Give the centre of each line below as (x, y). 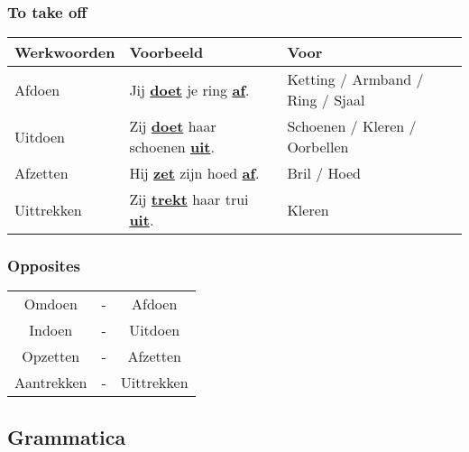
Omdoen (51, 304)
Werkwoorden (65, 52)
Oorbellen (318, 147)
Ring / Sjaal (326, 100)
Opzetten (51, 356)
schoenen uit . (172, 147)
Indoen (51, 330)
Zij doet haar (173, 126)
